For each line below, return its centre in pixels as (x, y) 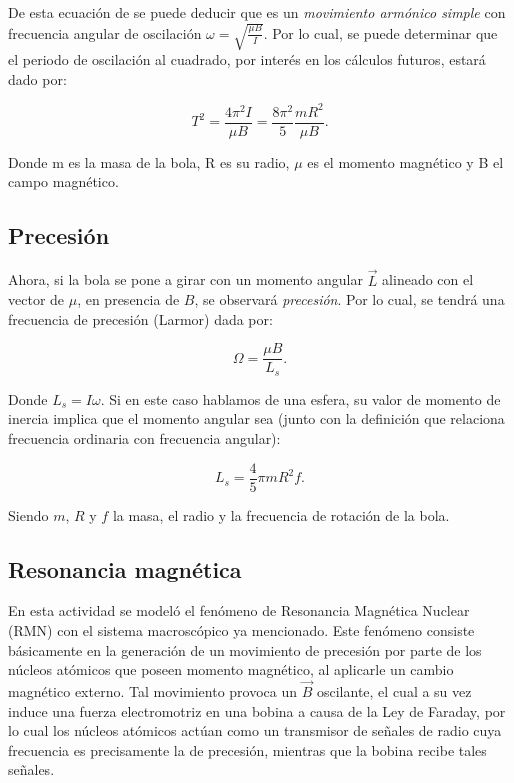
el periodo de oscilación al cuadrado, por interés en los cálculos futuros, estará (247, 59)
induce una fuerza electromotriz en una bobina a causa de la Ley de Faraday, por (257, 710)
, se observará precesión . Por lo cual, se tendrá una (349, 299)
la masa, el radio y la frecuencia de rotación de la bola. (281, 514)
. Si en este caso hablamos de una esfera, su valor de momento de (300, 398)
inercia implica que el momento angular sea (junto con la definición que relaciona (256, 418)
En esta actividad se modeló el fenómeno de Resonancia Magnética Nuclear (239, 610)
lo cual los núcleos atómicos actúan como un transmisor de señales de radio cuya (255, 730)
